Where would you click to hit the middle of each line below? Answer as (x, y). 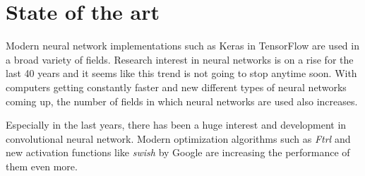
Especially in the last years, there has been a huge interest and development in (176, 125)
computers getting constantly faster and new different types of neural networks (176, 87)
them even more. (42, 166)
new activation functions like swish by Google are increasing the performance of (178, 152)
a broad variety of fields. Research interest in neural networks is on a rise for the (180, 59)
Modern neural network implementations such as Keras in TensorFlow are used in (182, 46)
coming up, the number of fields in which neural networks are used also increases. (182, 101)
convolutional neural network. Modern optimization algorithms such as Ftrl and (178, 138)
